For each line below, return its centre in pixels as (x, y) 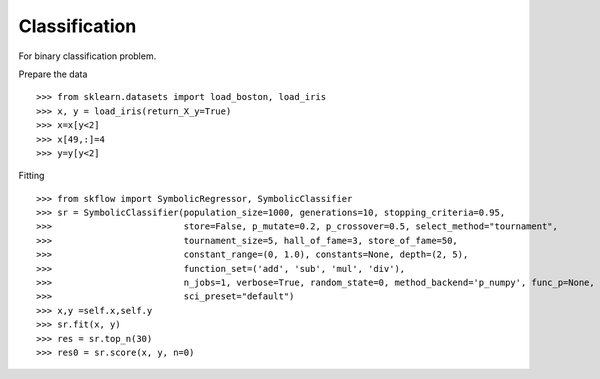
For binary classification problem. (87, 56)
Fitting (31, 176)
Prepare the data (53, 74)
